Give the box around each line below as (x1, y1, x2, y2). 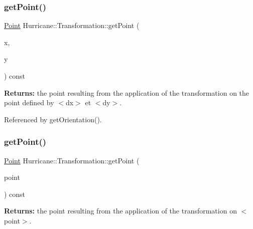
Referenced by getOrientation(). (4, 114, 102, 124)
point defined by (4, 97, 54, 108)
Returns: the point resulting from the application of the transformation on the (4, 87, 249, 98)
